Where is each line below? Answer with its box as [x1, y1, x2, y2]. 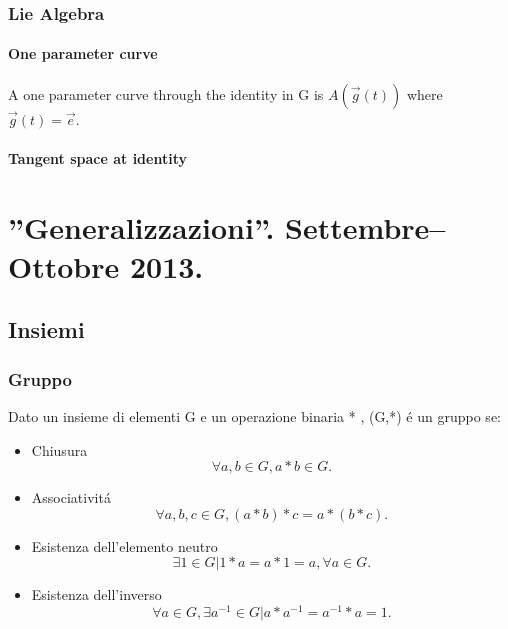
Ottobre [8, 245, 120, 286]
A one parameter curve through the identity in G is [8, 83, 324, 104]
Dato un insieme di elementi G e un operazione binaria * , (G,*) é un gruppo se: [8, 405, 501, 426]
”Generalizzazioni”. [8, 206, 275, 247]
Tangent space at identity [8, 147, 187, 168]
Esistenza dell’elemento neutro [31, 535, 218, 556]
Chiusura [31, 439, 88, 460]
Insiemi [8, 314, 85, 345]
